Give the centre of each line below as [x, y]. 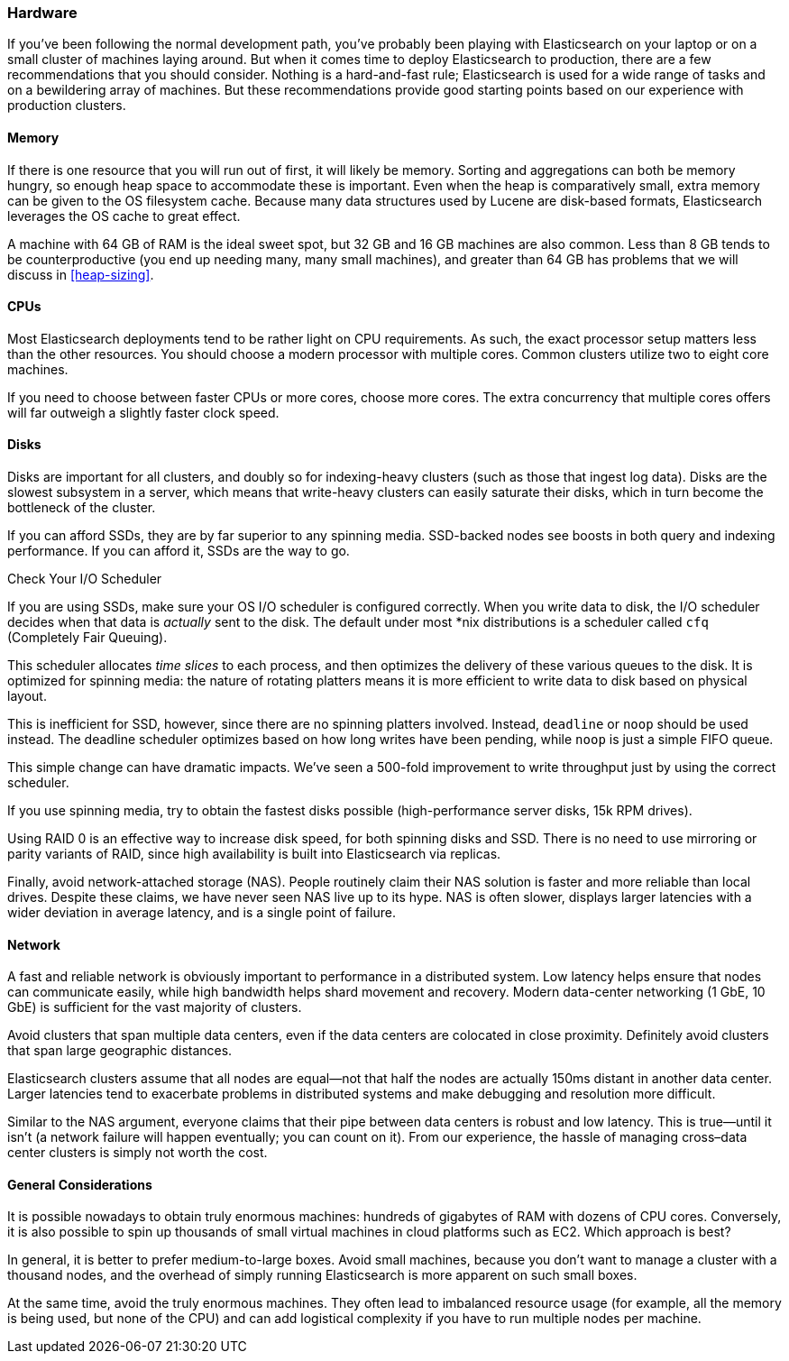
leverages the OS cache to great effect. [124, 216]
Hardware [42, 13]
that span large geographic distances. [120, 1051]
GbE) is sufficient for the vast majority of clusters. [155, 1007]
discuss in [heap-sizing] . [81, 274]
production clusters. [67, 106]
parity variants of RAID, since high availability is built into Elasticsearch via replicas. [254, 854]
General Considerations [80, 1184]
